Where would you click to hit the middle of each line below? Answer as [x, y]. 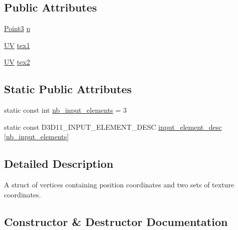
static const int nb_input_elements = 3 [65, 110]
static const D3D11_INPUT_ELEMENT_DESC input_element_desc [113, 127]
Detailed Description [59, 164]
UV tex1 [17, 45]
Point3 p [17, 28]
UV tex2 [17, 62]
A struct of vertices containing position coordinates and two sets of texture [119, 185]
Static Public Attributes [68, 89]
